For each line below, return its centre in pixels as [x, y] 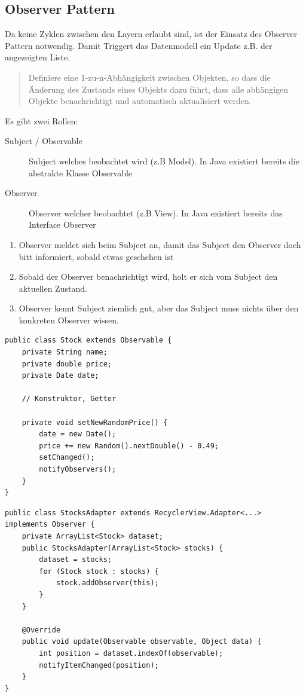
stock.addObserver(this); [107, 583]
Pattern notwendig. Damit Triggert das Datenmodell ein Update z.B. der [139, 45]
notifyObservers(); [78, 470]
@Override [41, 630]
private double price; [67, 364]
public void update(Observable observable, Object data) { [142, 642]
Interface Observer [62, 224]
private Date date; [60, 376]
